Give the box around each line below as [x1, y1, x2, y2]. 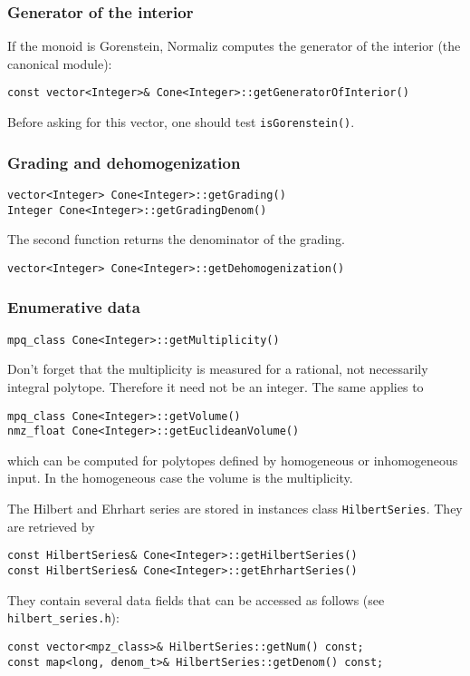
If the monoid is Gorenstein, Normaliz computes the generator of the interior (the [7, 36, 461, 55]
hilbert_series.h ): [7, 608, 120, 627]
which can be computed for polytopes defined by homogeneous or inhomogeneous [7, 450, 458, 469]
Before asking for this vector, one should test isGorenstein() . [7, 113, 355, 132]
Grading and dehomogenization [7, 151, 241, 173]
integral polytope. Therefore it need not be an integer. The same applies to [7, 377, 424, 396]
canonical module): [7, 54, 112, 73]
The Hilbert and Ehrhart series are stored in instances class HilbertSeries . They [7, 499, 463, 518]
